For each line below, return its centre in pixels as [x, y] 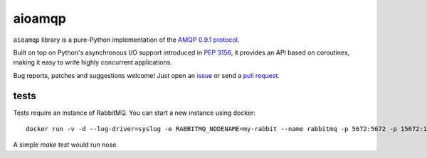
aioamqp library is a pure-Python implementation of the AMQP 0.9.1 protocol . [126, 40]
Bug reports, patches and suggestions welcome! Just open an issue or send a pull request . [147, 75]
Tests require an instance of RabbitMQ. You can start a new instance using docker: [135, 113]
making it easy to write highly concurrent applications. [93, 62]
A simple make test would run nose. [66, 145]
